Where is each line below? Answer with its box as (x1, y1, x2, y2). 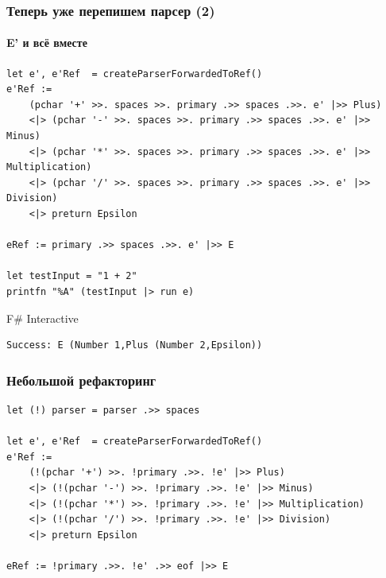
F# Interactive (6, 309, 79, 326)
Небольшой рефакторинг (6, 370, 156, 390)
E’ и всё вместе (6, 34, 87, 51)
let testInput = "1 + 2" (6, 270, 137, 282)
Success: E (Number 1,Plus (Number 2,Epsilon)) (6, 339, 263, 351)
